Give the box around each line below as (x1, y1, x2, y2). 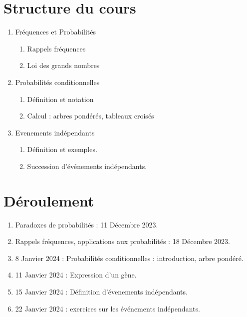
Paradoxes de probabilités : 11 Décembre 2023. (15, 219, 158, 229)
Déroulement (3, 190, 94, 210)
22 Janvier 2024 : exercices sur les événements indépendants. (15, 303, 200, 313)
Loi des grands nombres (27, 60, 100, 70)
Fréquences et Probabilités (15, 26, 96, 37)
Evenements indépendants (15, 127, 95, 137)
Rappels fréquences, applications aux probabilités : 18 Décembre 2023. (15, 236, 230, 246)
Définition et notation (27, 93, 94, 104)
